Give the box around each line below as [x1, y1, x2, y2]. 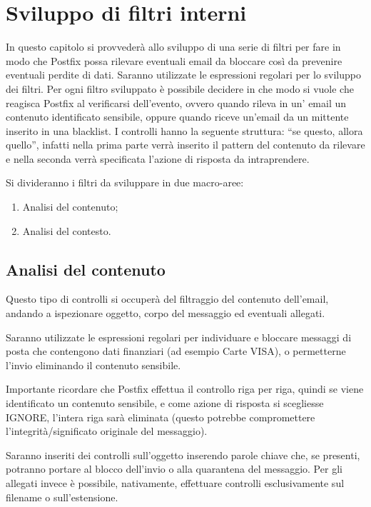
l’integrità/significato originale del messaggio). [6, 423, 208, 438]
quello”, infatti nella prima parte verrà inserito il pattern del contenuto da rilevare [6, 137, 365, 152]
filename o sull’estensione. [6, 489, 118, 504]
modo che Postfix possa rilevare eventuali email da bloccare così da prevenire [6, 53, 342, 68]
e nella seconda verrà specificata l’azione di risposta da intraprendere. [6, 151, 310, 166]
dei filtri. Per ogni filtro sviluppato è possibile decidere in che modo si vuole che [6, 81, 354, 96]
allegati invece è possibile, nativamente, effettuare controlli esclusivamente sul [6, 475, 345, 490]
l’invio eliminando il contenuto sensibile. [6, 357, 181, 372]
